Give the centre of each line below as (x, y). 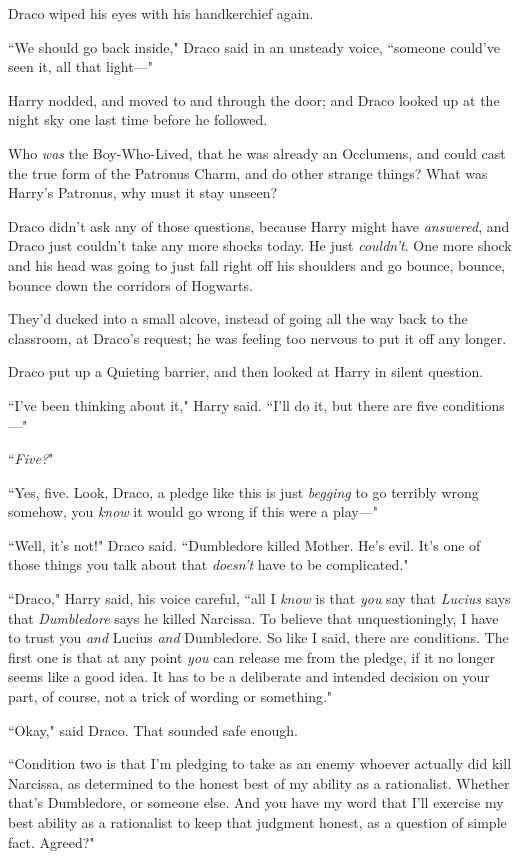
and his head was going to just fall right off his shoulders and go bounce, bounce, (257, 264)
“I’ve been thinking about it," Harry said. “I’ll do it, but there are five (223, 404)
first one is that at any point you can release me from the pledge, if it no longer (251, 656)
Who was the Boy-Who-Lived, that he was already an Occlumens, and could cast (257, 152)
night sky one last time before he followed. (138, 119)
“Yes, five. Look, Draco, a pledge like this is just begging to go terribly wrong (243, 491)
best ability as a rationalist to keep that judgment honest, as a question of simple (257, 822)
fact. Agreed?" (51, 841)
